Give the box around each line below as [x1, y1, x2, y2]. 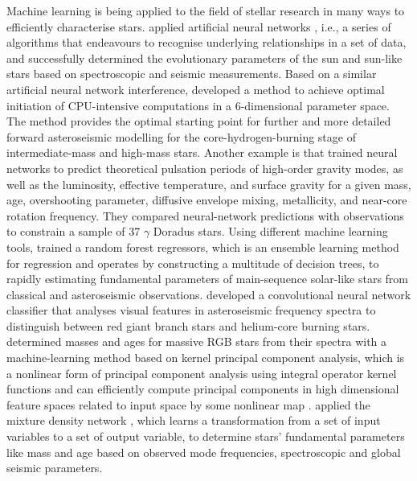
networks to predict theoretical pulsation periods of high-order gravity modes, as [6, 159, 403, 176]
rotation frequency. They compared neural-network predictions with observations [6, 207, 404, 224]
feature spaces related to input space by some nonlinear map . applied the [6, 396, 370, 413]
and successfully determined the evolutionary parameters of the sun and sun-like [6, 49, 403, 66]
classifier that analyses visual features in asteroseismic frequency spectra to [6, 302, 376, 319]
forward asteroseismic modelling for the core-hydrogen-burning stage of [6, 128, 356, 145]
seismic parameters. [6, 459, 103, 476]
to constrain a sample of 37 [6, 223, 141, 240]
